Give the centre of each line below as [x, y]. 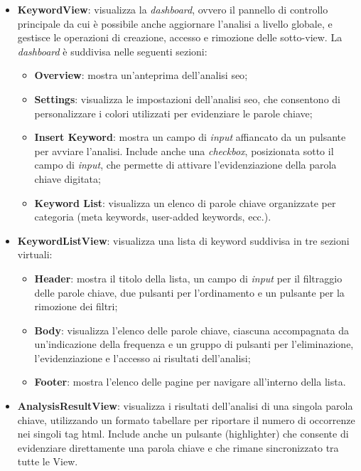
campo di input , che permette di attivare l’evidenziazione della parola [185, 165]
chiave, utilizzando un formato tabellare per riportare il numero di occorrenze [186, 419]
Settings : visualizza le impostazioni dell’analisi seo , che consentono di [187, 99]
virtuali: [35, 254]
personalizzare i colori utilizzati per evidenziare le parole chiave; [173, 113]
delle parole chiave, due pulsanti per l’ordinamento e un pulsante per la [189, 292]
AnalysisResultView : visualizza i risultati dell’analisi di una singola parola [185, 406]
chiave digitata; [68, 178]
